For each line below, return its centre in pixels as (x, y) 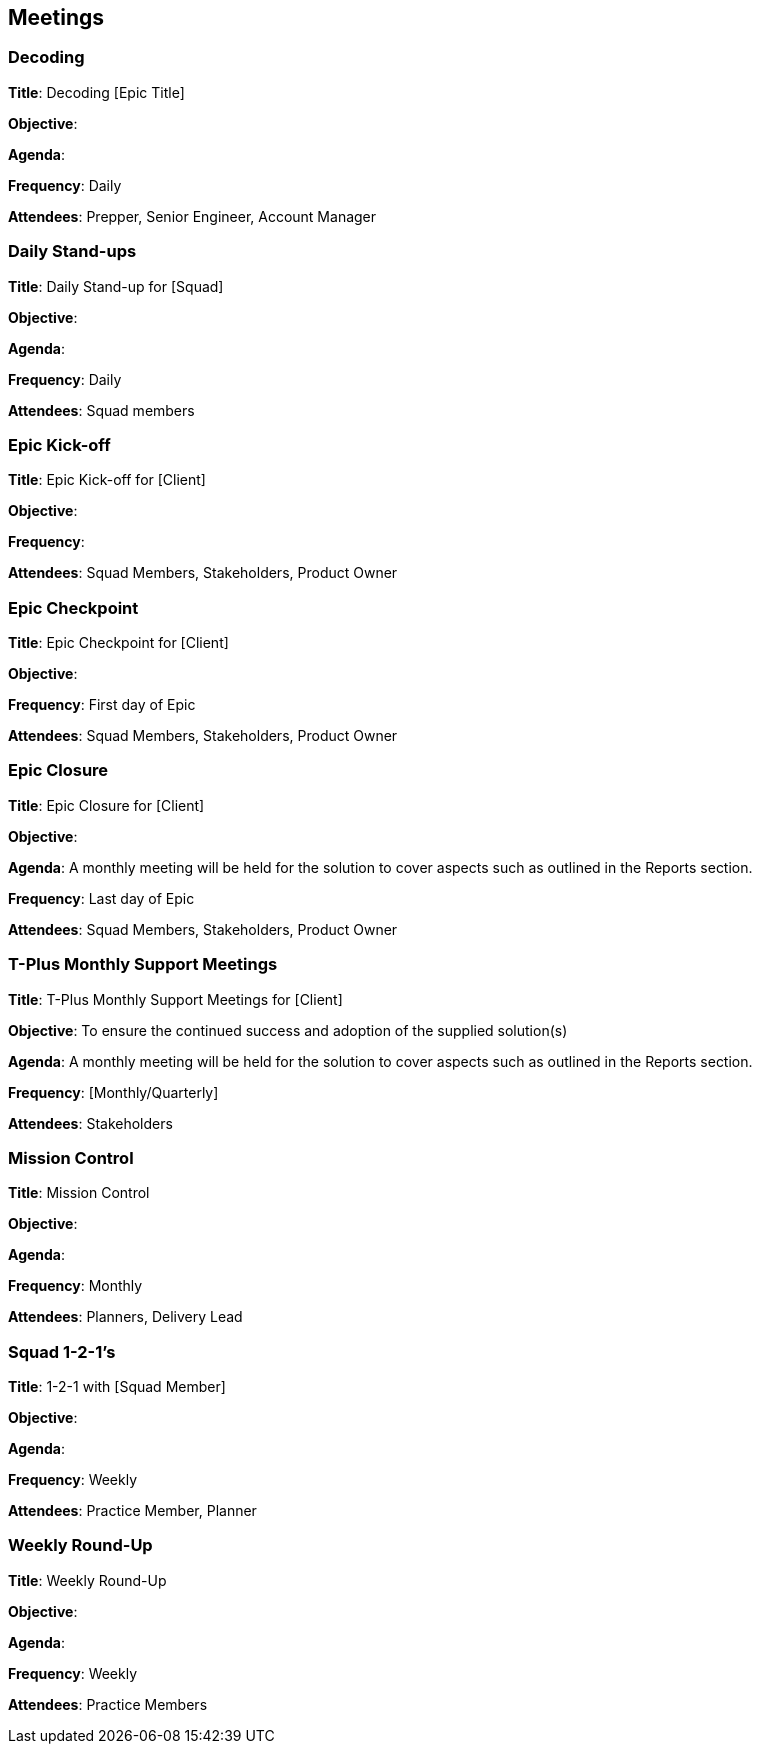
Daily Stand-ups (72, 251)
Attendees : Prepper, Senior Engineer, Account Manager (192, 216)
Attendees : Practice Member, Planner (132, 1511)
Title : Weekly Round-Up (87, 1580)
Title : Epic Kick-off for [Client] (107, 480)
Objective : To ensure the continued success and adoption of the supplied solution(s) (288, 1030)
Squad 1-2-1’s (62, 1351)
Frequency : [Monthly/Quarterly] (113, 1092)
